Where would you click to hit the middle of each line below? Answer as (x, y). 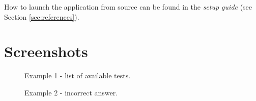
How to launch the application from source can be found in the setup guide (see (128, 7)
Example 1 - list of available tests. (78, 75)
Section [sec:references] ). (42, 16)
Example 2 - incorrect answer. (71, 92)
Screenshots (46, 51)
